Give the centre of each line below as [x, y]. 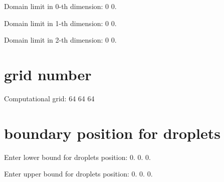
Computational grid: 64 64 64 [49, 98]
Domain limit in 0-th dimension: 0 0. [60, 6]
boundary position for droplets [112, 133]
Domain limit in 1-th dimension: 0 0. [60, 23]
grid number [48, 74]
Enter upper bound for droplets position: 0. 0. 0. [78, 174]
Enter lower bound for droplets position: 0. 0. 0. [77, 157]
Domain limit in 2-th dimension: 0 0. [60, 40]
